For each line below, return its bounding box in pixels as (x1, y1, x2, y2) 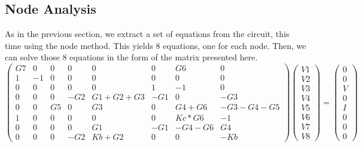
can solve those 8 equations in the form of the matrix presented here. (5, 51, 258, 63)
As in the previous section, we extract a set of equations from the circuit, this (5, 27, 290, 40)
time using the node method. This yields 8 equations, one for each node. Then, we (5, 39, 306, 51)
